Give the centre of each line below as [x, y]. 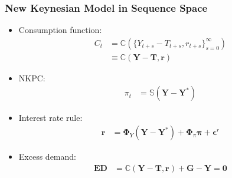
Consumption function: [60, 30]
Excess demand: [47, 156]
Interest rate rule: [50, 117]
